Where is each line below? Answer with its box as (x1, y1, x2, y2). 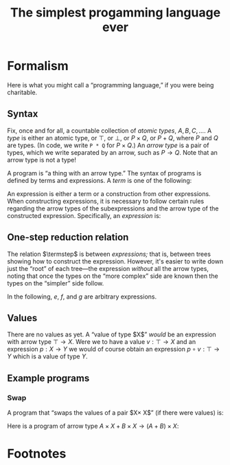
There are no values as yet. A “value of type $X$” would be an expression (7, 330, 216, 338)
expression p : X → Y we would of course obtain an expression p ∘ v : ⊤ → (7, 345, 220, 354)
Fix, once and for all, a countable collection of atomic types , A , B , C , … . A (7, 126, 212, 135)
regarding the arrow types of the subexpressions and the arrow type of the (7, 204, 219, 213)
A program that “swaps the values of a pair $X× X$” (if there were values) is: (7, 409, 224, 417)
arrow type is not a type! (7, 155, 77, 164)
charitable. (7, 88, 38, 96)
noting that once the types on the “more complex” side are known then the (7, 272, 218, 280)
